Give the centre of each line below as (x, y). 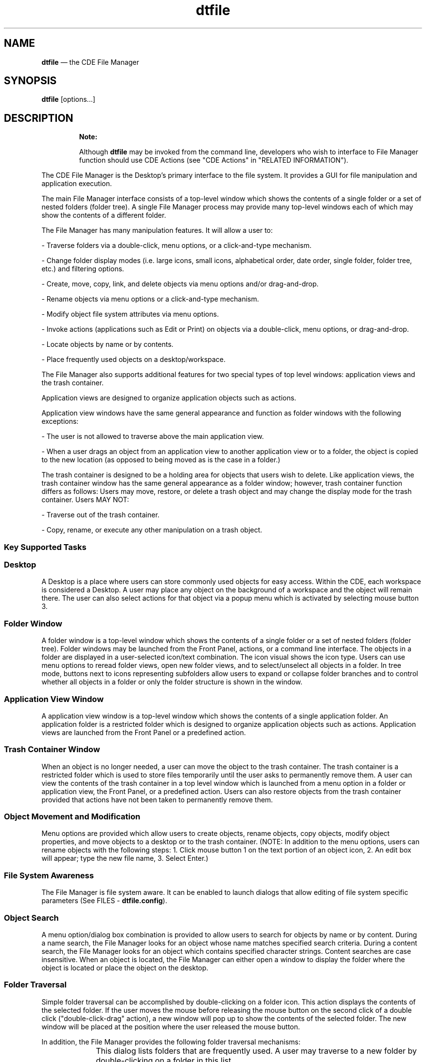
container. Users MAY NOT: (85, 500)
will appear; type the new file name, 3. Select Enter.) (125, 858)
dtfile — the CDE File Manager (90, 62)
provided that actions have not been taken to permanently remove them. (157, 799)
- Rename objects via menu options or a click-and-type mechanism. (150, 299)
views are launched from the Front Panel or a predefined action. (144, 732)
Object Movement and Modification (72, 817)
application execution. (77, 184)
